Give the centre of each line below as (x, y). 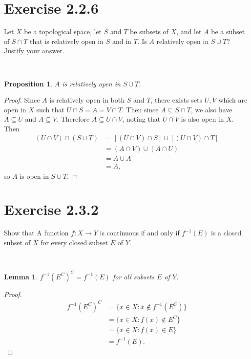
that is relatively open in (66, 41)
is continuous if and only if (140, 233)
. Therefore (73, 119)
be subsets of (149, 32)
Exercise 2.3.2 (51, 209)
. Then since (140, 109)
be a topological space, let (63, 32)
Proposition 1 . (28, 83)
